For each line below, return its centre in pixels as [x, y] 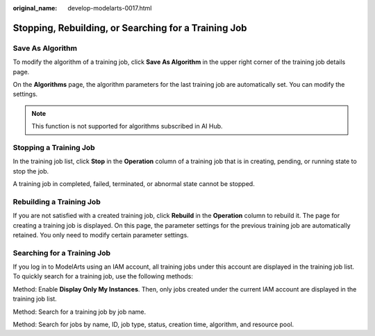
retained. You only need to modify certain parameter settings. [101, 235]
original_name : [35, 8]
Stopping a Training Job [54, 147]
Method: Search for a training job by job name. [80, 312]
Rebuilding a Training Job [57, 201]
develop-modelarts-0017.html [110, 8]
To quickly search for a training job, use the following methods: [103, 276]
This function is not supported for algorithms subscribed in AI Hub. [127, 126]
